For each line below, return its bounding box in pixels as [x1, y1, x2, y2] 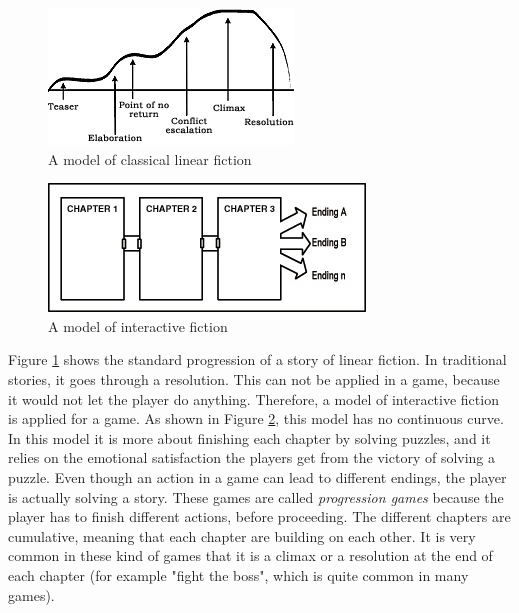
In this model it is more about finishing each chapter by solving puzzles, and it [8, 427, 491, 448]
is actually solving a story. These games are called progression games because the [8, 486, 504, 507]
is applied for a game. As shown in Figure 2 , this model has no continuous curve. [8, 408, 504, 429]
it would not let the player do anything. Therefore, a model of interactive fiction [8, 388, 499, 409]
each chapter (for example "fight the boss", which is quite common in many [8, 564, 469, 585]
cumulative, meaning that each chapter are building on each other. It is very [8, 525, 476, 546]
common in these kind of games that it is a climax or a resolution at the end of [8, 545, 493, 566]
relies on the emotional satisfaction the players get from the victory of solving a [8, 447, 496, 468]
